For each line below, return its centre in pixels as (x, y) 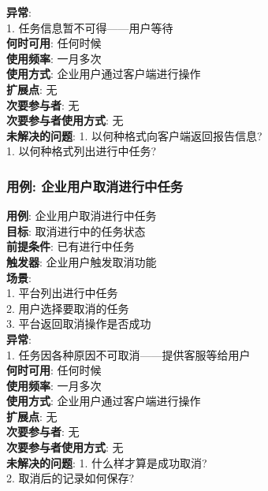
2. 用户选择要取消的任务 (68, 308)
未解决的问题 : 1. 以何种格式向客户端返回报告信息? (134, 135)
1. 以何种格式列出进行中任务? (82, 151)
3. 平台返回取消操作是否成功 (79, 324)
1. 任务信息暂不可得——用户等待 (90, 27)
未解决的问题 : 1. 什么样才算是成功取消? (107, 462)
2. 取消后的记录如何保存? (71, 478)
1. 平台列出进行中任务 (62, 293)
